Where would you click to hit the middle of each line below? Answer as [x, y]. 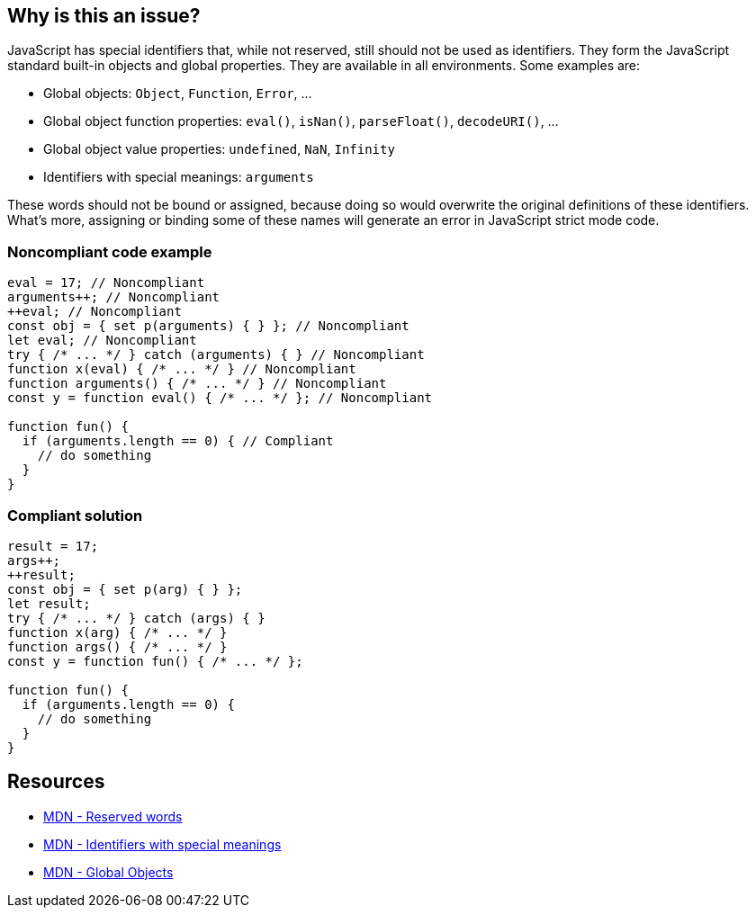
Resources [56, 782]
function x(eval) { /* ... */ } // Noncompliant [182, 369]
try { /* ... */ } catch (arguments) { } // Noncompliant [216, 355]
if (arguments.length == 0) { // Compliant [178, 441]
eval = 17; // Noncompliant [106, 283]
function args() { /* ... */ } [117, 646]
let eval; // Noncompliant [102, 341]
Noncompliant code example [110, 251]
